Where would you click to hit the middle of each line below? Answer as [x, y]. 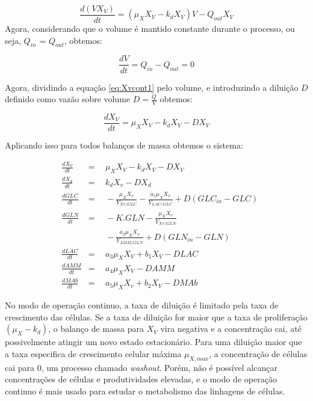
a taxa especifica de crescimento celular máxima [93, 353]
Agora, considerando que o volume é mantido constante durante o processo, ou [150, 29]
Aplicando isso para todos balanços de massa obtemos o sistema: [124, 145]
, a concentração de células [258, 353]
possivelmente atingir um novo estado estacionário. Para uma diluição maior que [153, 342]
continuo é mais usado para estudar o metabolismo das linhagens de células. [145, 390]
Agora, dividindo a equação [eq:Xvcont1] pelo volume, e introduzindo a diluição [152, 87]
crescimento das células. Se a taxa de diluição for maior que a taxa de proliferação [156, 317]
